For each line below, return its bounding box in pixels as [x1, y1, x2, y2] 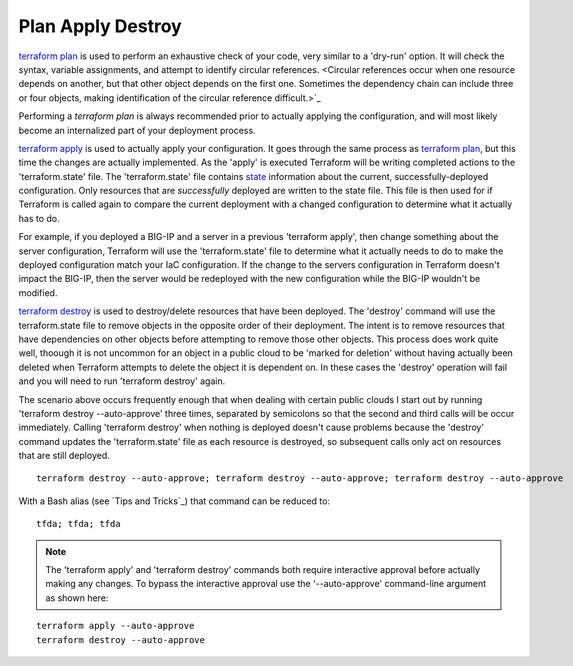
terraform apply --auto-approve [36, 620, 195, 632]
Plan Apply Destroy [18, 15, 182, 37]
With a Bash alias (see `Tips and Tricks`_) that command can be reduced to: [18, 495, 330, 507]
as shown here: [45, 591, 109, 604]
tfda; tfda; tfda [36, 518, 121, 530]
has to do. [18, 212, 60, 224]
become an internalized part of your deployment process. [18, 124, 256, 136]
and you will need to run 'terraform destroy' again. [18, 375, 226, 387]
